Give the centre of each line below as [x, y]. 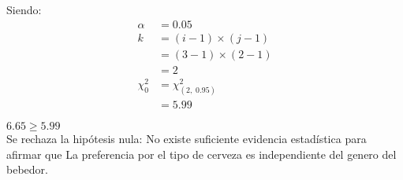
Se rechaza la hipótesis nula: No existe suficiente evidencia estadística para [187, 139]
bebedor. [27, 169]
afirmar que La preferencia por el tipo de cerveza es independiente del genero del [201, 154]
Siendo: [24, 9]
